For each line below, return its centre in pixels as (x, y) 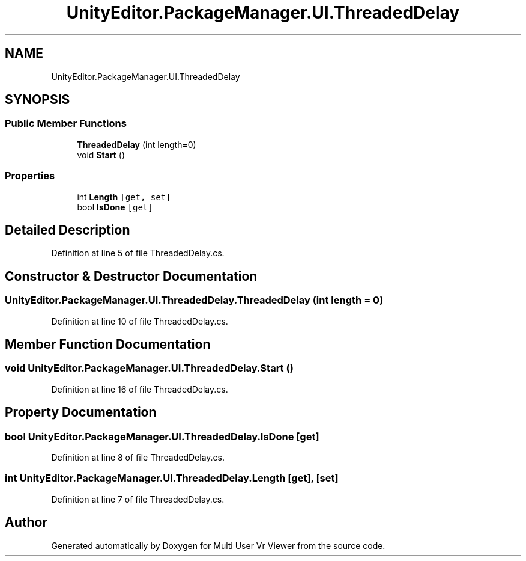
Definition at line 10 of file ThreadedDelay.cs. (140, 321)
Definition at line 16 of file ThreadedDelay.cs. (140, 389)
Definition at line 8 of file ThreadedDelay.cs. (138, 458)
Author (26, 523)
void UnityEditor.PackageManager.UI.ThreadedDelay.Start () (149, 368)
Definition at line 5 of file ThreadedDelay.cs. (138, 253)
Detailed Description (68, 230)
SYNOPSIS (38, 100)
